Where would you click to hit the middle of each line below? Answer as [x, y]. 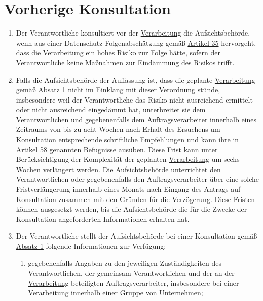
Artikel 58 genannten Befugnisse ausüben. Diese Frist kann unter [117, 149]
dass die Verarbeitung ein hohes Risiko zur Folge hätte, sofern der [118, 53]
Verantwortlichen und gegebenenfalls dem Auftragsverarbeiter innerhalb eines [136, 119]
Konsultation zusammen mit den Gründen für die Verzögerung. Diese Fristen [135, 199]
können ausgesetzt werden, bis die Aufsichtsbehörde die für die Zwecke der [131, 209]
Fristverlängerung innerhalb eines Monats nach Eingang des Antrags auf [128, 189]
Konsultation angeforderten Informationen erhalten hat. [103, 219]
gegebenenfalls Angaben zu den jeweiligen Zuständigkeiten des [125, 263]
